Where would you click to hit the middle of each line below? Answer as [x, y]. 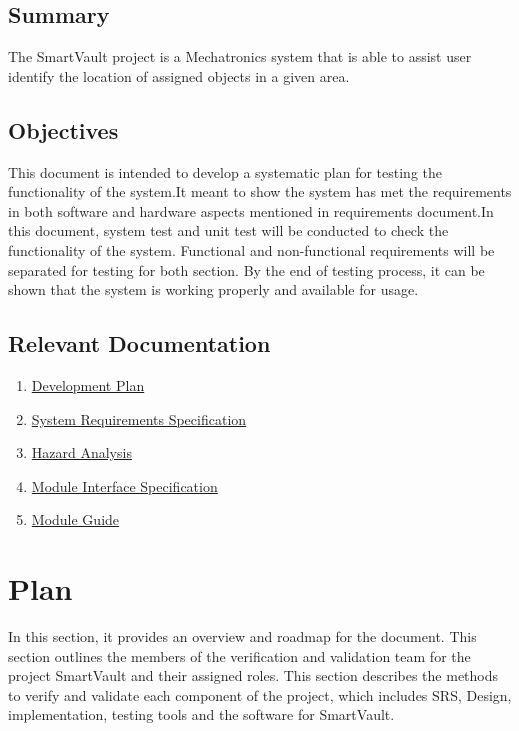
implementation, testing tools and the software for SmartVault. [201, 714]
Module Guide [75, 519]
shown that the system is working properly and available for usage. [213, 289]
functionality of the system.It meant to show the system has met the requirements [260, 191]
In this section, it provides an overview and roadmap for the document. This [242, 636]
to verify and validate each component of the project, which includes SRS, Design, [260, 694]
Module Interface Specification [124, 485]
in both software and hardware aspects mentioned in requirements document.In [251, 210]
